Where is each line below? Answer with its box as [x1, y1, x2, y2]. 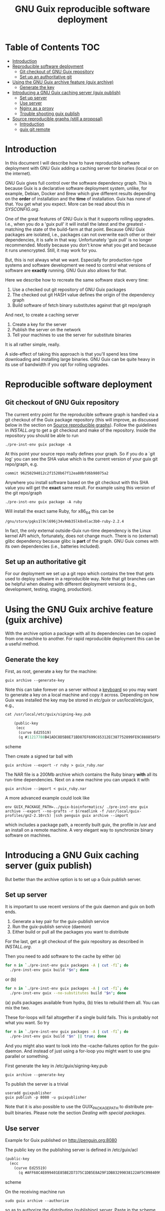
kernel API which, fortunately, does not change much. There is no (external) [5, 532, 159, 539]
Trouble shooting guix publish [19, 110, 80, 117]
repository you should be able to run [5, 432, 79, 438]
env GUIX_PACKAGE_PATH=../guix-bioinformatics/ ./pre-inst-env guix [5, 804, 148, 809]
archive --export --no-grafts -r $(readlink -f [5, 808, 105, 813]
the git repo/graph [5, 490, 42, 496]
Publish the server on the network [12, 326, 81, 332]
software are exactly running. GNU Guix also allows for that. [5, 267, 127, 273]
